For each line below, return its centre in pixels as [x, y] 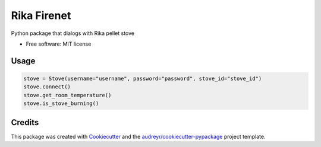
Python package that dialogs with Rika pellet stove [73, 33]
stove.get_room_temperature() [67, 95]
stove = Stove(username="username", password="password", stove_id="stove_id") [143, 78]
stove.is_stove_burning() [61, 103]
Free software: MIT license [59, 44]
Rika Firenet [41, 15]
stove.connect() [47, 87]
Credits [25, 122]
